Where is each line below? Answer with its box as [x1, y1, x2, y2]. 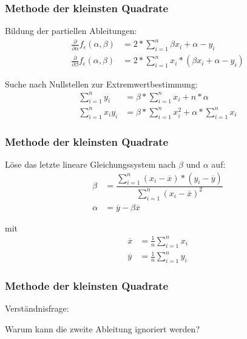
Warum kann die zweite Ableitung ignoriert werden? [5, 322, 200, 335]
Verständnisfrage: [5, 302, 69, 315]
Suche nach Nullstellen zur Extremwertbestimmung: [5, 77, 198, 90]
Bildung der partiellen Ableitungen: [5, 24, 137, 37]
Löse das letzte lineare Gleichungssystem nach [5, 157, 176, 170]
